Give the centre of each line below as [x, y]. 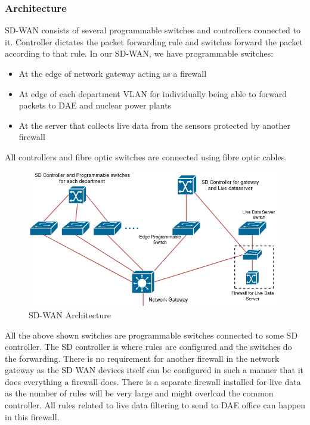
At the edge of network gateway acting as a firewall [113, 73]
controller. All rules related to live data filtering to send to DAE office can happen [155, 405]
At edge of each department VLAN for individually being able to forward [153, 93]
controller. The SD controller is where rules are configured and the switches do [148, 347]
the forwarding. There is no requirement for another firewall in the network [142, 358]
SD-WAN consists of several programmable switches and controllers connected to [153, 30]
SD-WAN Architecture [70, 314]
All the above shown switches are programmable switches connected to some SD [151, 335]
